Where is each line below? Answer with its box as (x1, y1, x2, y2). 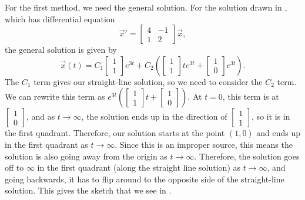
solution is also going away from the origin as (5, 150, 167, 162)
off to (5, 161, 24, 174)
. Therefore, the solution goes (194, 150, 300, 162)
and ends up (256, 127, 301, 139)
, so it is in (252, 110, 290, 123)
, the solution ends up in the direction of (81, 110, 227, 123)
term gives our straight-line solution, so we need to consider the (33, 75, 263, 87)
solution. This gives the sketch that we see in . (5, 184, 172, 196)
